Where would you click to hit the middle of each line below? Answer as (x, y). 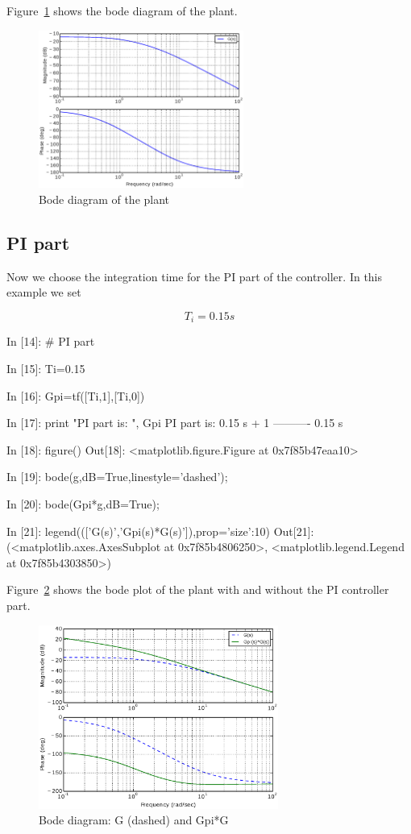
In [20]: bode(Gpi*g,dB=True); (83, 503)
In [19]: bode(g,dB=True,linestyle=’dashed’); (117, 477)
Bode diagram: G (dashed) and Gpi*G (134, 820)
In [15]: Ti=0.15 (46, 368)
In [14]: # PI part (51, 341)
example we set (44, 292)
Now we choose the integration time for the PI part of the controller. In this (195, 276)
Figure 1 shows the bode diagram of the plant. (122, 10)
